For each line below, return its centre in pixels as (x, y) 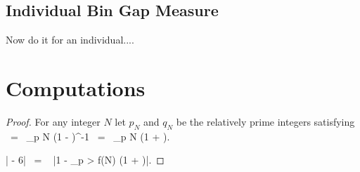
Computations (76, 87)
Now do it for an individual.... (70, 40)
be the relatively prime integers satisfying (265, 121)
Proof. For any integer (53, 121)
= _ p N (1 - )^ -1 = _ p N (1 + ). (90, 136)
